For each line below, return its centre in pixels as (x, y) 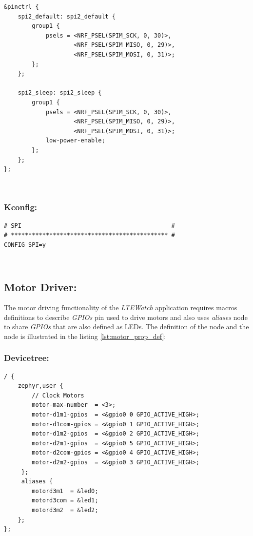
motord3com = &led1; (65, 501)
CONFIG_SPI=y (25, 245)
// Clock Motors (58, 395)
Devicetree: (27, 358)
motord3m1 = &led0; (65, 491)
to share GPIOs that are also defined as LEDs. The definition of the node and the (126, 327)
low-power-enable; (75, 141)
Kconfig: (21, 207)
